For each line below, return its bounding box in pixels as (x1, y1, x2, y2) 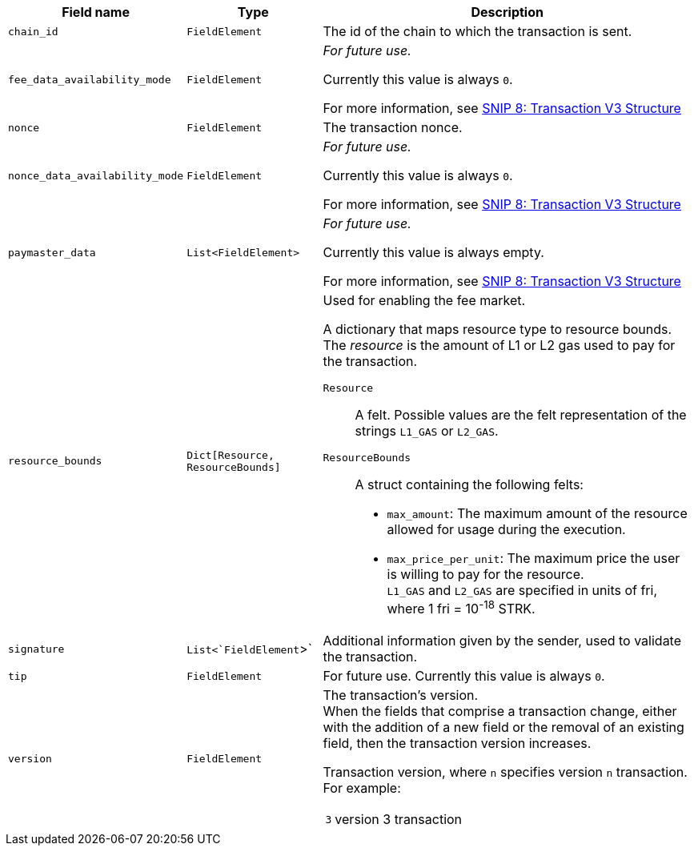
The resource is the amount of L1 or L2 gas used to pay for (323, 337, 676, 353)
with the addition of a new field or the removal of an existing (323, 719, 684, 736)
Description (471, 4, 544, 20)
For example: (323, 780, 401, 797)
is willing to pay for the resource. (387, 566, 584, 582)
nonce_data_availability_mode (8, 169, 184, 182)
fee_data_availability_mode (8, 73, 171, 86)
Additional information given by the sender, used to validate (323, 633, 682, 649)
